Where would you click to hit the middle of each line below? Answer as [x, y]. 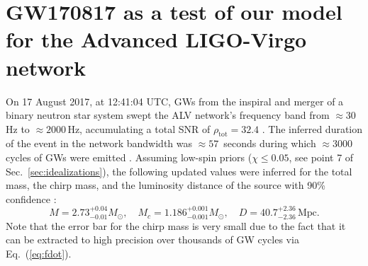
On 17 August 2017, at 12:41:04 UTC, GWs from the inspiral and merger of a [175, 101]
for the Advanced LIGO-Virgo [156, 39]
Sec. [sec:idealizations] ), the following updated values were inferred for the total [179, 171]
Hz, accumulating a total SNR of [139, 128]
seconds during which [270, 143]
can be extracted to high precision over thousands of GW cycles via [152, 239]
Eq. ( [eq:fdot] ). [39, 253]
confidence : [31, 198]
